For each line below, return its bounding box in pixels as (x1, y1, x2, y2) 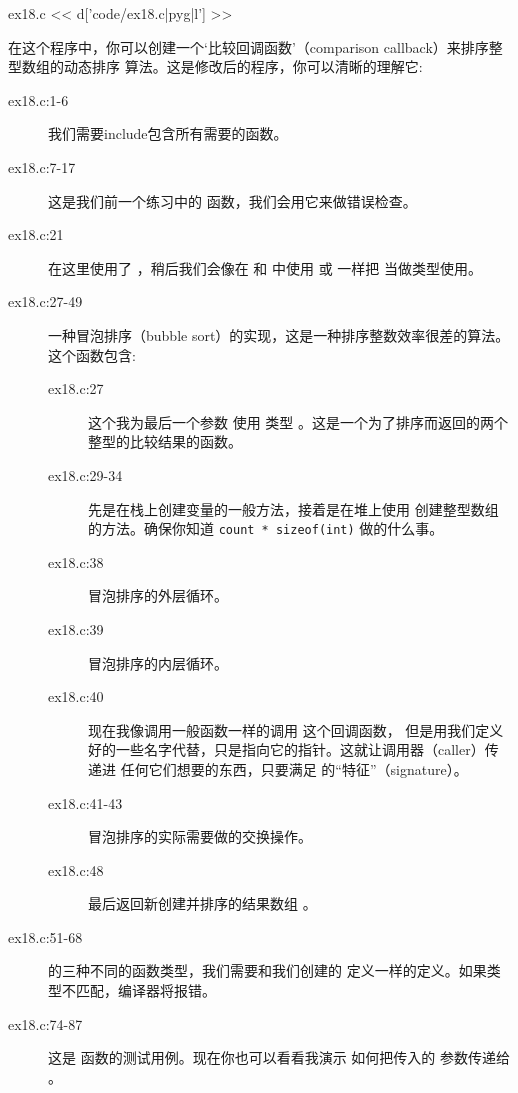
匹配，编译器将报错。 (75, 980, 216, 1001)
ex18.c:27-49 (8, 291, 83, 312)
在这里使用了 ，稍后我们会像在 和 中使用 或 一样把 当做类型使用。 (48, 257, 482, 278)
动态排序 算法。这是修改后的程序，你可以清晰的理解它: (63, 56, 423, 77)
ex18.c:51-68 (8, 926, 83, 947)
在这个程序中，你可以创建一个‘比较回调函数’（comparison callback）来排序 (8, 36, 489, 57)
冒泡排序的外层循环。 (88, 585, 228, 606)
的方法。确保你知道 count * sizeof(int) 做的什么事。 (88, 518, 444, 539)
